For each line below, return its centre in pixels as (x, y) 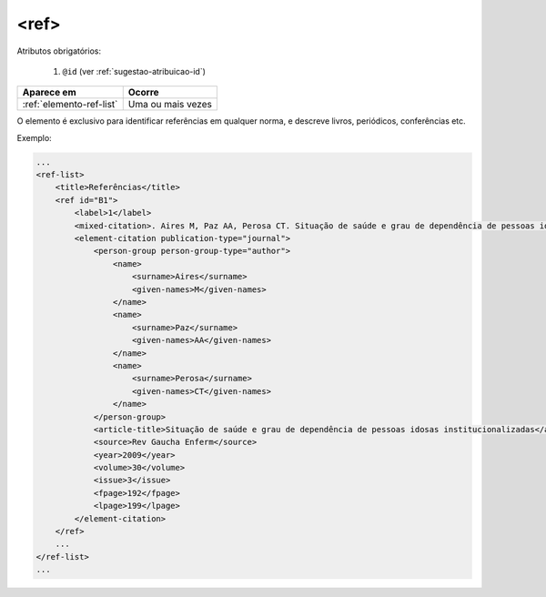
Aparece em (49, 93)
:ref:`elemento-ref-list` (70, 105)
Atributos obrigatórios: (59, 51)
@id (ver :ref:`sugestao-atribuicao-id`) (134, 71)
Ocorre (143, 93)
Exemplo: (34, 137)
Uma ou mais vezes (170, 105)
